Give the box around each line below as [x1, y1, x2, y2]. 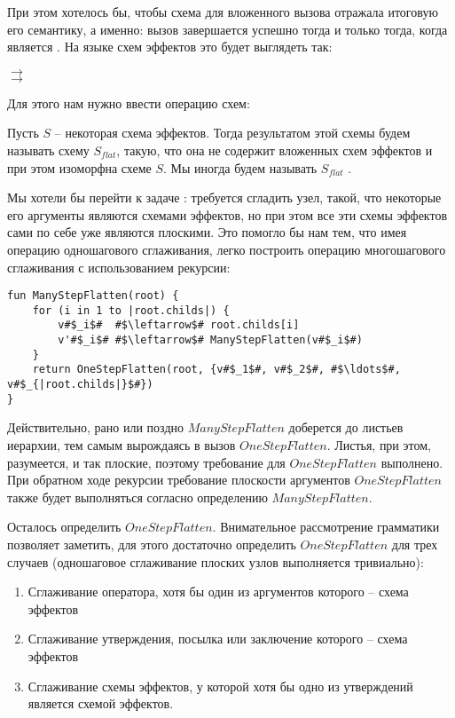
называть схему [7, 140, 90, 159]
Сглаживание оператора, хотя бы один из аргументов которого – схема [27, 582, 409, 601]
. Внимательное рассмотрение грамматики [212, 517, 440, 536]
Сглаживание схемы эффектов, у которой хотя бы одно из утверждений [27, 676, 413, 695]
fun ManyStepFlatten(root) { [7, 289, 179, 303]
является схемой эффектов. [27, 694, 174, 713]
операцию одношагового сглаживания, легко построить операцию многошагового [7, 240, 446, 258]
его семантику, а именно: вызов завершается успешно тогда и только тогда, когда [7, 20, 448, 38]
